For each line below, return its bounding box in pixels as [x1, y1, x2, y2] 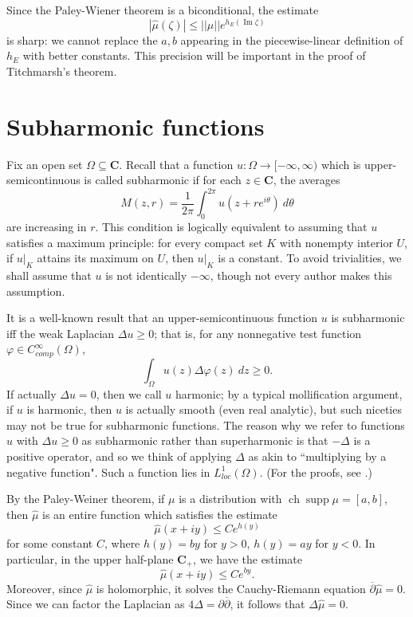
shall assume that [6, 266, 92, 283]
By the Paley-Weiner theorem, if [6, 490, 165, 507]
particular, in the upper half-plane [6, 550, 174, 567]
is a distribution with [179, 490, 282, 507]
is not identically [105, 266, 187, 283]
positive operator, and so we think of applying [6, 447, 232, 464]
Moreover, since [6, 580, 83, 596]
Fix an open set [6, 155, 83, 172]
